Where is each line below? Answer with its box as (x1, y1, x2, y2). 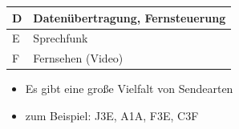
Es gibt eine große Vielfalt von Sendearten (25, 80, 233, 97)
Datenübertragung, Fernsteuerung (33, 9, 226, 26)
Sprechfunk (33, 30, 88, 46)
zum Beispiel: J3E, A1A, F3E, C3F (25, 107, 199, 123)
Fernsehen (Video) (33, 50, 124, 67)
